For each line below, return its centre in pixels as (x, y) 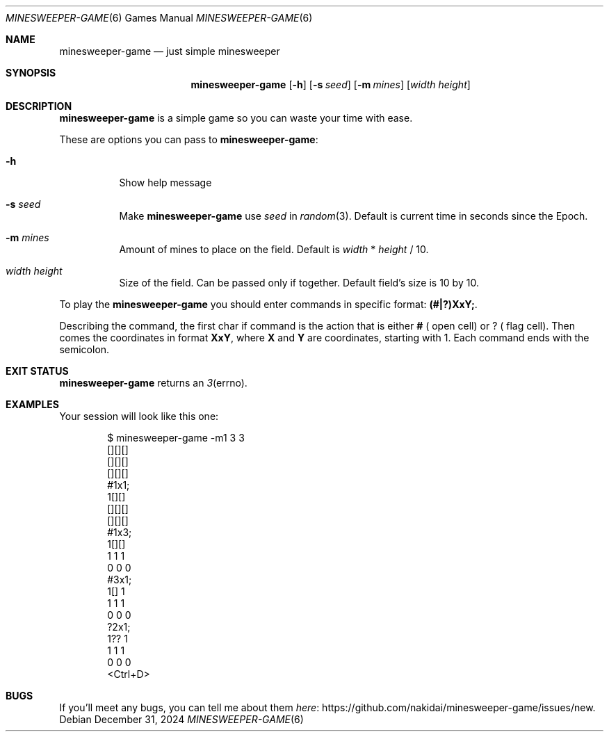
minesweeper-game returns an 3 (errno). (153, 383)
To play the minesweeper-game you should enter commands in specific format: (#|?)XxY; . (268, 304)
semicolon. (84, 349)
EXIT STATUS (37, 371)
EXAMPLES (32, 404)
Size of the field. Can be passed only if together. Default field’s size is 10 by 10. (299, 283)
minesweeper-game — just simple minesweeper (170, 51)
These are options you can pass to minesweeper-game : (189, 139)
